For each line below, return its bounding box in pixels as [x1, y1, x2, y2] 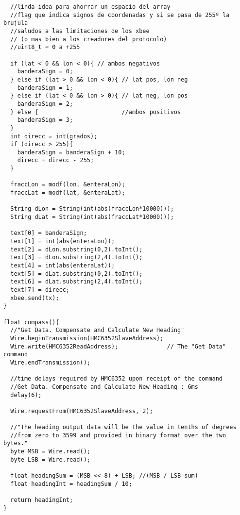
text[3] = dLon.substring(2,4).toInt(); [10, 254, 143, 261]
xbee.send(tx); [10, 294, 59, 301]
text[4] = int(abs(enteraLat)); [10, 262, 115, 269]
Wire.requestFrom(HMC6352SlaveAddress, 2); [10, 407, 153, 415]
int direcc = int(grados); [10, 133, 98, 140]
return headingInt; [10, 497, 73, 504]
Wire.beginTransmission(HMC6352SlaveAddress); [10, 334, 164, 342]
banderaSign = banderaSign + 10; [17, 149, 125, 156]
